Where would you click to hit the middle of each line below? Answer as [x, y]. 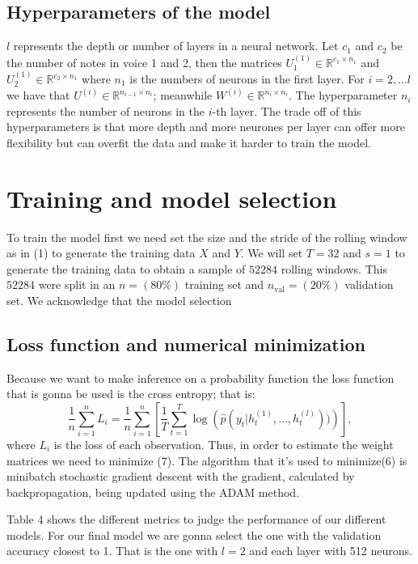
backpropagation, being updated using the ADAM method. [153, 492]
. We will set [272, 253]
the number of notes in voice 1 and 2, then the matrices [144, 62]
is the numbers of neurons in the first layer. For [247, 79]
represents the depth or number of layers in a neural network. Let [176, 46]
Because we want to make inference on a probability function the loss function [201, 377]
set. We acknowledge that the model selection [119, 300]
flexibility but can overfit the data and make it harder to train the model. [189, 142]
